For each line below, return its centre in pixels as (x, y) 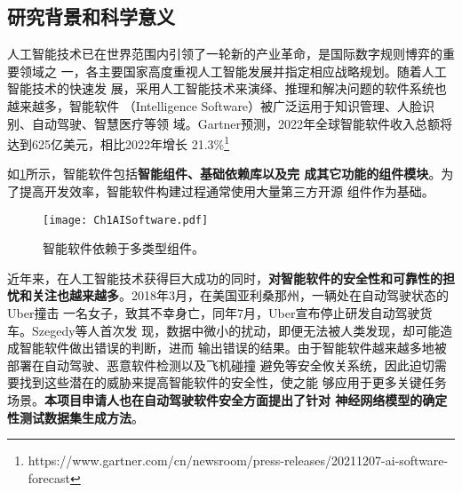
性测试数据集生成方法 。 (76, 417)
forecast (49, 477)
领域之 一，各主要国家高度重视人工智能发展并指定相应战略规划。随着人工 (233, 71)
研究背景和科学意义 (91, 16)
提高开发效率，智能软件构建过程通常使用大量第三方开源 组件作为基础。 (227, 191)
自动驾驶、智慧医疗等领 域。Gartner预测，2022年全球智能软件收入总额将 (242, 123)
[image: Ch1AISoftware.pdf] (126, 220)
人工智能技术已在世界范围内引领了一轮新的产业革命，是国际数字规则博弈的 (225, 54)
